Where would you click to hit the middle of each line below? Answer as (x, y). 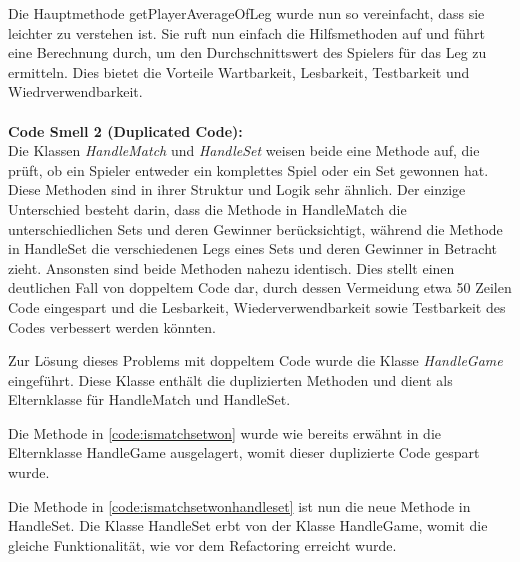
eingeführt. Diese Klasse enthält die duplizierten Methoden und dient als (230, 379)
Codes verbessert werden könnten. (112, 326)
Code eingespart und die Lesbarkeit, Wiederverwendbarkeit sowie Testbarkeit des (257, 306)
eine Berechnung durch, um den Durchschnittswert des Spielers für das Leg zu (247, 52)
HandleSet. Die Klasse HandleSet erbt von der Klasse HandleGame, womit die (248, 525)
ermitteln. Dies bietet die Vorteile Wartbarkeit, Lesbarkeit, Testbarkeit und (239, 71)
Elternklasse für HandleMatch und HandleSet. (149, 399)
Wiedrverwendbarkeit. (75, 91)
